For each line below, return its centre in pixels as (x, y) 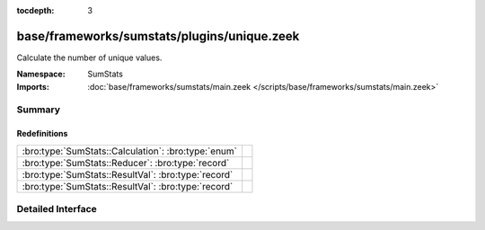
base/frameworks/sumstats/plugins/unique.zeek (158, 36)
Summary (39, 110)
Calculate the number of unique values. (89, 57)
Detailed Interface (57, 209)
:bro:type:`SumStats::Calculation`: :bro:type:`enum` (130, 151)
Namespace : (41, 74)
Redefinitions (42, 134)
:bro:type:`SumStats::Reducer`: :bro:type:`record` (126, 163)
